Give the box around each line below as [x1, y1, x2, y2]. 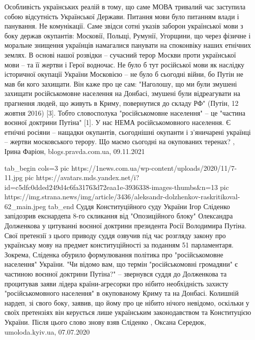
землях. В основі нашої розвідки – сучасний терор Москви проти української [4, 49, 236, 60]
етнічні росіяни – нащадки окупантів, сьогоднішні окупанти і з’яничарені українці [4, 126, 251, 137]
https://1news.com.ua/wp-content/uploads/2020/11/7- [71, 162, 237, 173]
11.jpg [4, 172, 23, 183]
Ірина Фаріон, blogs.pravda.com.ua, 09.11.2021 [4, 146, 145, 156]
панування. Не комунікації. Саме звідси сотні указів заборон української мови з [4, 21, 243, 31]
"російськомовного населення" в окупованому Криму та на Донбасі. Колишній [4, 288, 239, 298]
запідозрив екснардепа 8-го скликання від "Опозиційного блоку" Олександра [4, 211, 233, 221]
